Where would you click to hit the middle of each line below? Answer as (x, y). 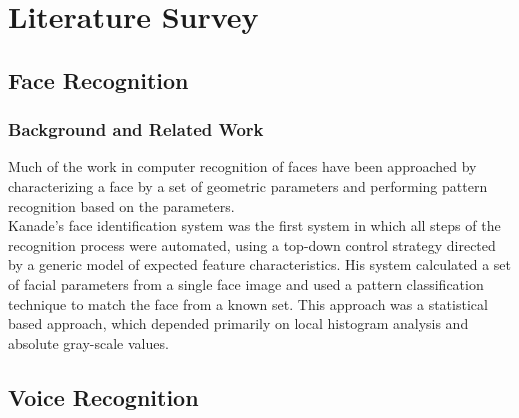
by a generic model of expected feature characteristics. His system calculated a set (259, 264)
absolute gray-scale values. (88, 342)
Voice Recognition (103, 396)
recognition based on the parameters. (121, 205)
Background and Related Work (136, 129)
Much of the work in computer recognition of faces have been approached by (242, 166)
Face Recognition (98, 79)
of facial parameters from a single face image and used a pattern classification (246, 283)
